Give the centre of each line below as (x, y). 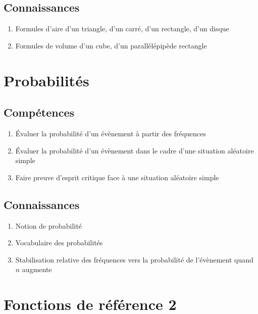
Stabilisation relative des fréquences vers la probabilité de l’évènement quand (134, 259)
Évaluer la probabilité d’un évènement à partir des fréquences (111, 133)
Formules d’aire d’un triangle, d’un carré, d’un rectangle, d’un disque (122, 29)
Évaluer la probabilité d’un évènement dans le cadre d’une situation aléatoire (135, 150)
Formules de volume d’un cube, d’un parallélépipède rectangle (111, 45)
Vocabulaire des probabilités (59, 243)
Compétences (39, 112)
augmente (37, 269)
